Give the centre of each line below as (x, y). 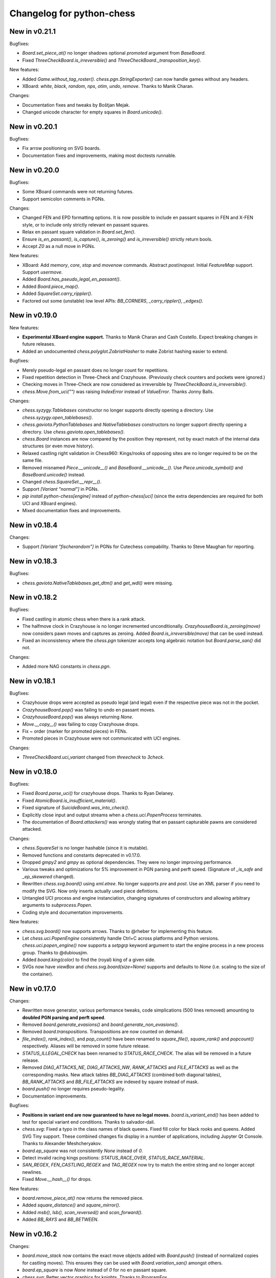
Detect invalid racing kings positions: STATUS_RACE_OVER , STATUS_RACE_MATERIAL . (114, 1157)
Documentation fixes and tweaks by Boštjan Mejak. (76, 105)
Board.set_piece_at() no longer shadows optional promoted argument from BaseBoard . (114, 53)
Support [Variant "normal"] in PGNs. (61, 489)
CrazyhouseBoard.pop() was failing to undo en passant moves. (89, 710)
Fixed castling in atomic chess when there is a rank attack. (84, 619)
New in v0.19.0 (33, 315)
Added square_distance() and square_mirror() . (71, 1205)
